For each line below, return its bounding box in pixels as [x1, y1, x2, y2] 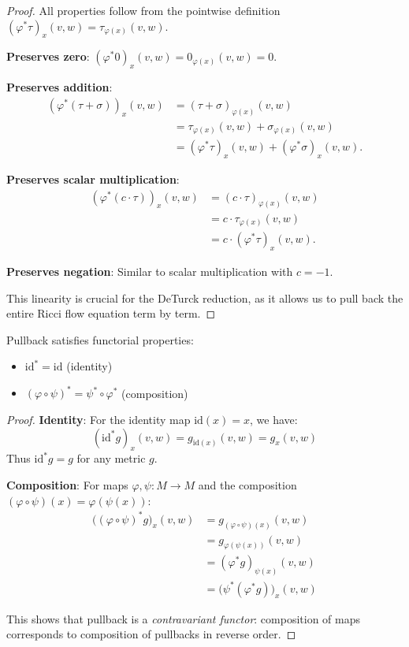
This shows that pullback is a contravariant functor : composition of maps [6, 610, 361, 627]
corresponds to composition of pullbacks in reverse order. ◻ [6, 626, 296, 642]
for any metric [76, 450, 146, 467]
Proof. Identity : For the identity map [6, 411, 191, 427]
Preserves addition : [6, 79, 113, 95]
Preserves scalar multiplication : [6, 171, 180, 188]
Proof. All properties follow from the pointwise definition [6, 2, 281, 18]
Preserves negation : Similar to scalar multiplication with [6, 262, 293, 279]
